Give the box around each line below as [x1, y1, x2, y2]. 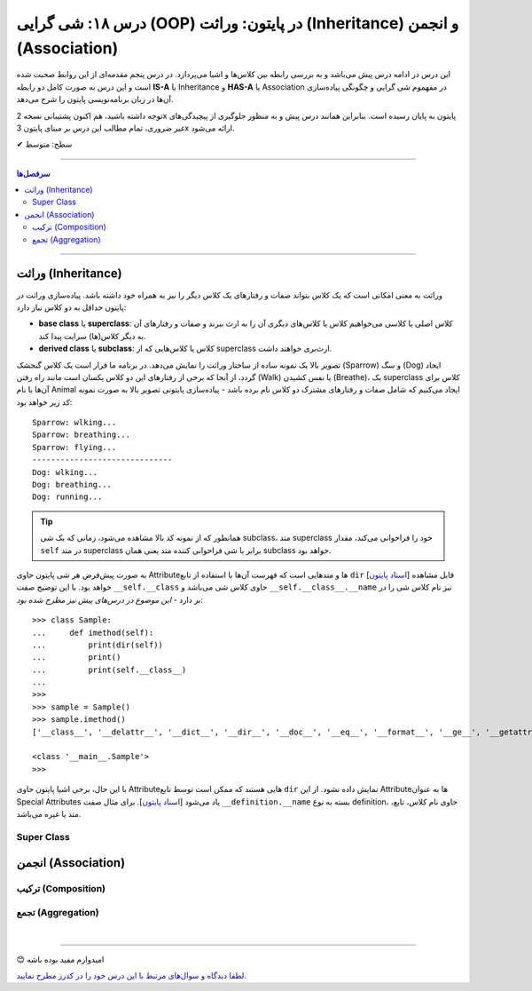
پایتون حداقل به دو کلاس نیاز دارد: [16, 302, 127, 313]
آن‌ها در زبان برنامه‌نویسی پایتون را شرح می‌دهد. [16, 94, 174, 105]
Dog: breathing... [32, 480, 113, 490]
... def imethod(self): [32, 627, 154, 638]
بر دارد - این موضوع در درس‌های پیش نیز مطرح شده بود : [16, 594, 204, 605]
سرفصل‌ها [16, 168, 51, 178]
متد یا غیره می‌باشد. [16, 809, 82, 819]
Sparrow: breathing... [32, 430, 131, 440]
